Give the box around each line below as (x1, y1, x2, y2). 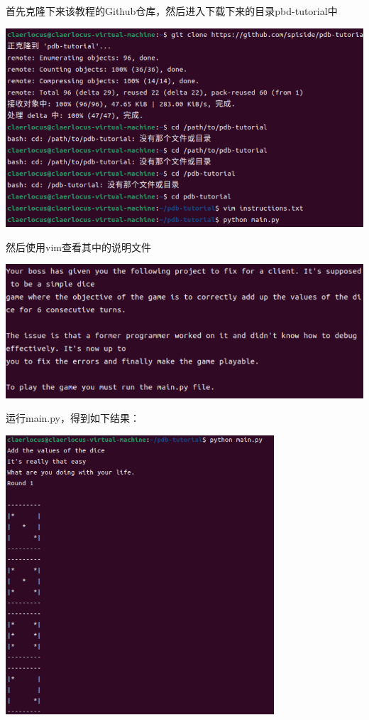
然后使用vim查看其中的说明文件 (6, 239, 151, 254)
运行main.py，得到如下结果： (6, 411, 141, 425)
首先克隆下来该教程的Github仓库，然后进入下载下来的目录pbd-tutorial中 (6, 4, 338, 18)
